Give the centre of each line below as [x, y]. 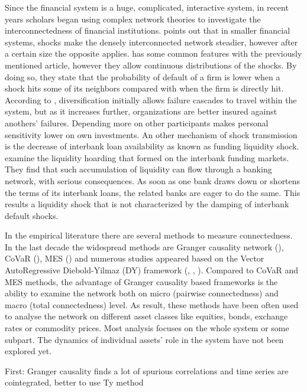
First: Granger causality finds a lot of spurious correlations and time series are [147, 370]
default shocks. [32, 215]
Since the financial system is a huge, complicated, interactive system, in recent [147, 7]
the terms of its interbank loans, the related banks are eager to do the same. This [153, 192]
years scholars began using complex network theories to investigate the [133, 19]
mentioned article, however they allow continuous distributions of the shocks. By [151, 65]
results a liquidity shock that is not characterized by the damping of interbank [147, 204]
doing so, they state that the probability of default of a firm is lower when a [143, 76]
